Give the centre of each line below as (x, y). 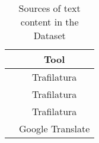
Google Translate (55, 128)
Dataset (49, 35)
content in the (49, 22)
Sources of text (49, 8)
